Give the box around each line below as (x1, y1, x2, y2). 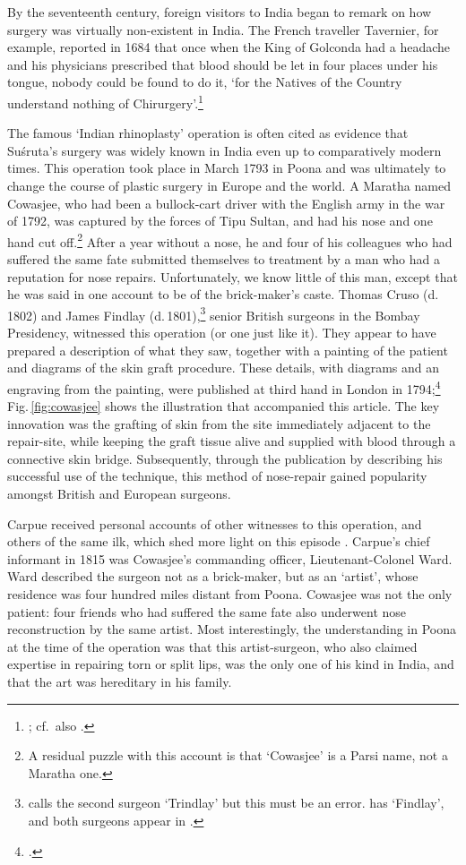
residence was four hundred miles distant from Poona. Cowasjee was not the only (7, 585, 453, 604)
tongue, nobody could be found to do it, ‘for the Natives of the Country (7, 73, 402, 91)
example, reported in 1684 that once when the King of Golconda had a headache (7, 38, 451, 56)
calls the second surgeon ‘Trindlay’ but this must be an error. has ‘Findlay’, (28, 793, 444, 812)
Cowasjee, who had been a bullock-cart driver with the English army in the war (7, 193, 445, 212)
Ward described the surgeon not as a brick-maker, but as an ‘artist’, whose (7, 567, 419, 586)
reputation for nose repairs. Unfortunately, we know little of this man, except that (7, 267, 458, 286)
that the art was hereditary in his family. (7, 672, 232, 690)
